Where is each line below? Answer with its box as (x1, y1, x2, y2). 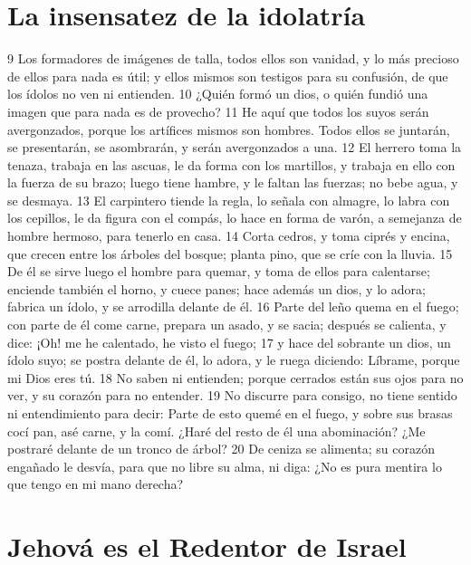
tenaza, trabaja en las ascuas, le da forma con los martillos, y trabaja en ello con (7, 155, 456, 174)
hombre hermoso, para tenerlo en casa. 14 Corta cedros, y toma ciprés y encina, (7, 226, 450, 245)
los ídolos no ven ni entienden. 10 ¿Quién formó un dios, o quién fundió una (7, 84, 428, 103)
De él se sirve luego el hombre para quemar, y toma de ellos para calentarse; (7, 262, 430, 281)
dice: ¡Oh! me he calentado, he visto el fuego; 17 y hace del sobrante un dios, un (7, 332, 451, 351)
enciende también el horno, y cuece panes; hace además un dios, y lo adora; (7, 279, 426, 298)
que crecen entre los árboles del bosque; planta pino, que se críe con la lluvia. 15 (7, 244, 453, 263)
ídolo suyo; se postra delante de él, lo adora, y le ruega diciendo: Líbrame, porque (7, 350, 460, 369)
